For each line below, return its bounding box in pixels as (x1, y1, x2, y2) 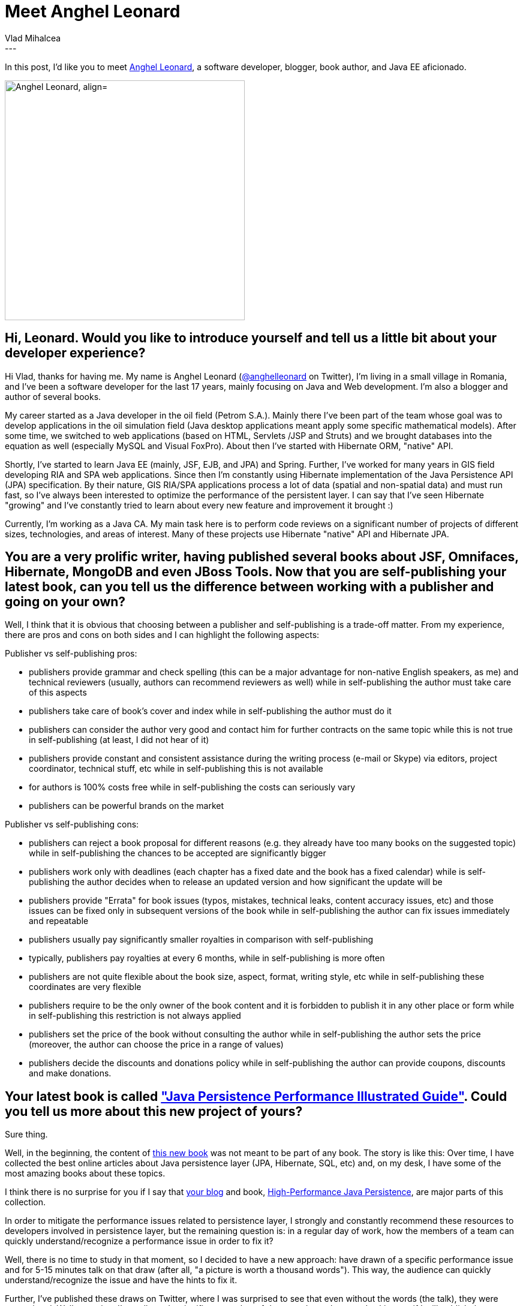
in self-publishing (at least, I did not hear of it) (29, 735, 209, 745)
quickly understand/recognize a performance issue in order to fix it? (5, 1236, 273, 1247)
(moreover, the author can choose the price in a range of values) (29, 1039, 284, 1050)
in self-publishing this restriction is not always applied (29, 1010, 241, 1021)
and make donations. (29, 1068, 112, 1079)
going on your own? (5, 594, 126, 610)
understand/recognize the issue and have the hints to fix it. (5, 1275, 238, 1286)
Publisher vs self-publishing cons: (5, 819, 139, 830)
